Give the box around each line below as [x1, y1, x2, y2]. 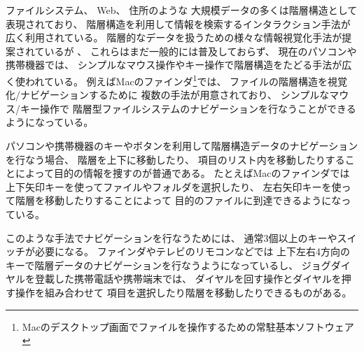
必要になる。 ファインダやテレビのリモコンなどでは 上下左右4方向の [34, 244, 351, 259]
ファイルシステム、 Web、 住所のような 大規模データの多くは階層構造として [6, 3, 358, 17]
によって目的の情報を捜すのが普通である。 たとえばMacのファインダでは [15, 166, 350, 180]
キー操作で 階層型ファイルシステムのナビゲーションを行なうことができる [20, 101, 356, 115]
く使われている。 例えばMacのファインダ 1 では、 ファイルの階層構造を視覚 [6, 71, 348, 88]
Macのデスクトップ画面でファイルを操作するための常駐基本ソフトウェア [22, 319, 354, 334]
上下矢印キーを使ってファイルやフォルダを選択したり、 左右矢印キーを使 [6, 179, 342, 194]
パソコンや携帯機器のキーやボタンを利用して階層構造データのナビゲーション [6, 138, 358, 152]
